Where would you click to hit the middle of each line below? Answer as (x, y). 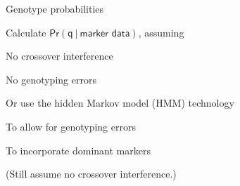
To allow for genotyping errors (71, 126)
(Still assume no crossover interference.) (91, 174)
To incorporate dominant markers (78, 150)
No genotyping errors (51, 79)
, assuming (161, 32)
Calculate (26, 32)
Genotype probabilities (55, 8)
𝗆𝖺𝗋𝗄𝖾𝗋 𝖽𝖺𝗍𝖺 (105, 33)
